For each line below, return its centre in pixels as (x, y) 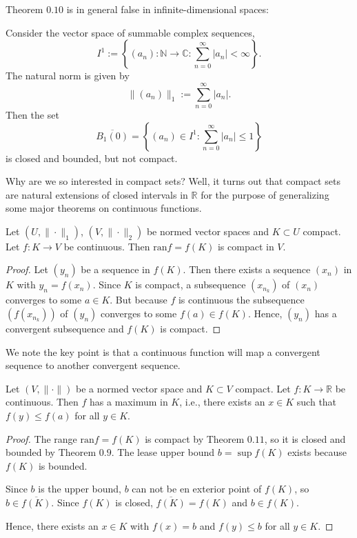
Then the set (32, 114)
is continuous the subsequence (241, 300)
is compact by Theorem (195, 438)
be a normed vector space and (139, 388)
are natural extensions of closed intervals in (97, 194)
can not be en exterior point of (197, 489)
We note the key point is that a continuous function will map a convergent (163, 351)
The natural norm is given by (68, 76)
